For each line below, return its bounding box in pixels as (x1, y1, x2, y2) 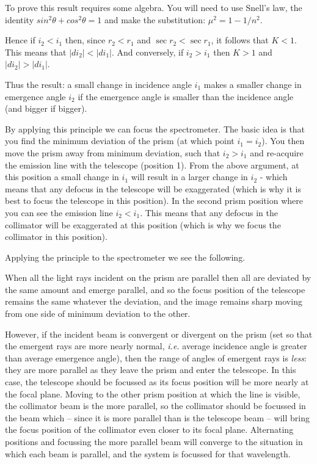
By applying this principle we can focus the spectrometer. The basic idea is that (5, 122, 305, 135)
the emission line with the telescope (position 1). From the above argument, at (5, 158, 299, 171)
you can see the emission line (5, 206, 113, 219)
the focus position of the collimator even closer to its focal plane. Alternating (5, 423, 294, 436)
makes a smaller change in (203, 78, 302, 90)
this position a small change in (5, 170, 119, 183)
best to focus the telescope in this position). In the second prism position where (5, 194, 303, 207)
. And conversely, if (111, 45, 184, 58)
